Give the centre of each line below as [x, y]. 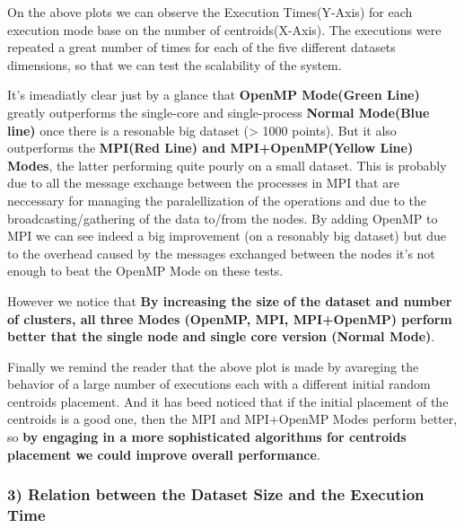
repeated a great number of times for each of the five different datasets [201, 47]
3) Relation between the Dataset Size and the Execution [216, 494]
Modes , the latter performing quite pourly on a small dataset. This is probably [227, 165]
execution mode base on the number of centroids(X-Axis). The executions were [224, 29]
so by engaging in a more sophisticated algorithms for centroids [207, 437]
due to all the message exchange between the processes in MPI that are [203, 183]
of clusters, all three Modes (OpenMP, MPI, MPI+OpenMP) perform [230, 318]
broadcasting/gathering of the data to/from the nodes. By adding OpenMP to [223, 218]
